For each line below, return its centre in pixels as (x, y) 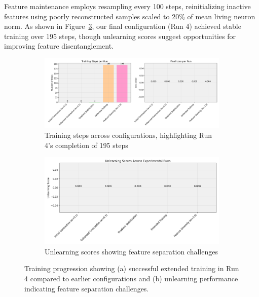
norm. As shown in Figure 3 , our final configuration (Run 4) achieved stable (123, 26)
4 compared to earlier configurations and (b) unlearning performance (131, 278)
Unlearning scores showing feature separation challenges (131, 251)
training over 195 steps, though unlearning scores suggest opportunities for (120, 36)
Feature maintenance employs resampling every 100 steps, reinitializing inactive (127, 6)
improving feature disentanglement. (59, 46)
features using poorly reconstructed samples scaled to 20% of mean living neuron (130, 16)
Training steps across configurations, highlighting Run (128, 135)
